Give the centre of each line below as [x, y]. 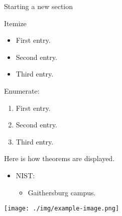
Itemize [15, 23]
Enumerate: [22, 90]
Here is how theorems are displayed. [59, 158]
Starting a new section [39, 6]
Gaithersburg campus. [62, 192]
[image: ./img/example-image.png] [62, 209]
